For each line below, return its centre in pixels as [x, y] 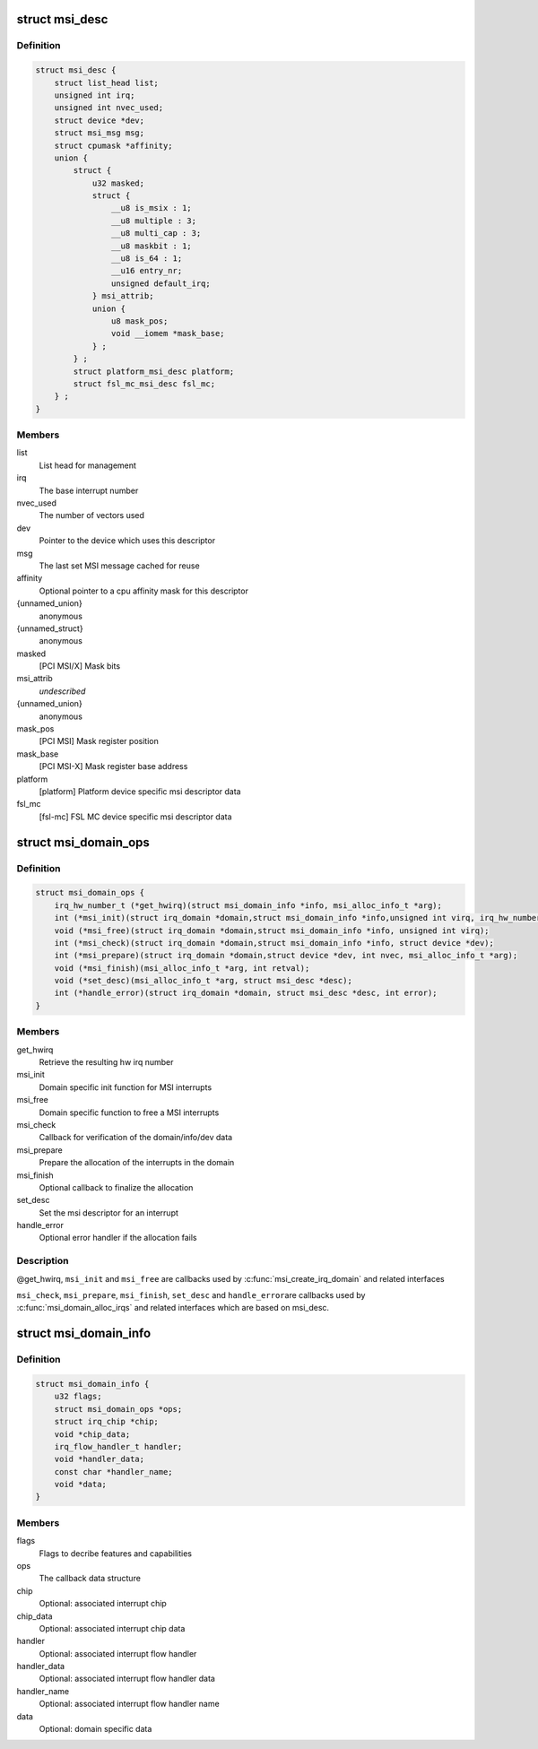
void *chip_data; [92, 1434]
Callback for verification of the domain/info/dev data [136, 1138]
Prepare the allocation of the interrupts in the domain [137, 1163]
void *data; [81, 1485]
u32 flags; [78, 1397]
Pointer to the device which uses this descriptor [127, 541]
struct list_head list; [106, 82]
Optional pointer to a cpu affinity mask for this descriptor [143, 591]
